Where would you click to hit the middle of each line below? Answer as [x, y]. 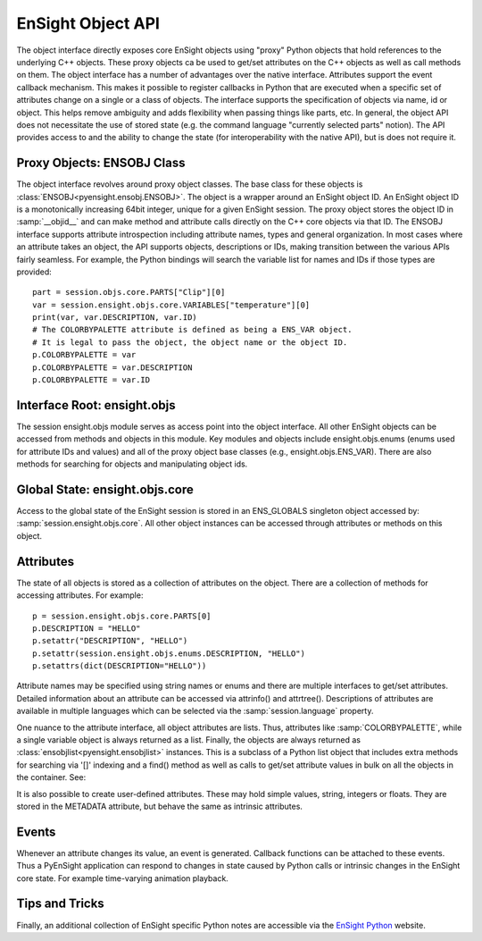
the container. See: [51, 777]
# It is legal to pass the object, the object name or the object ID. [190, 342]
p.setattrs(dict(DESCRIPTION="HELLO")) [120, 666]
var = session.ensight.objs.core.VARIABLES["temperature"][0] [171, 305]
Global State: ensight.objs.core [105, 489]
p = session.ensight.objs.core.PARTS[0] [122, 616]
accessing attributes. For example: [80, 595]
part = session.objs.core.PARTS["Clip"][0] [129, 292]
